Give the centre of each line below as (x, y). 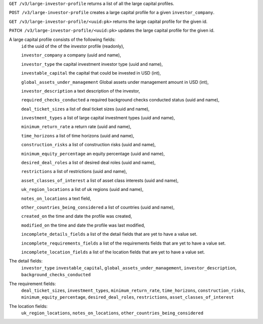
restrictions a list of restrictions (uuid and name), (74, 172)
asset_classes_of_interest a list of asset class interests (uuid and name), (100, 180)
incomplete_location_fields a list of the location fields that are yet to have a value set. (113, 252)
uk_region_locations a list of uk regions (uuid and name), (82, 190)
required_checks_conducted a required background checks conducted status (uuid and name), (120, 100)
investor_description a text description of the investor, (81, 91)
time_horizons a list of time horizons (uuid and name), (78, 135)
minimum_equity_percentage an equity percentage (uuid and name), (93, 153)
